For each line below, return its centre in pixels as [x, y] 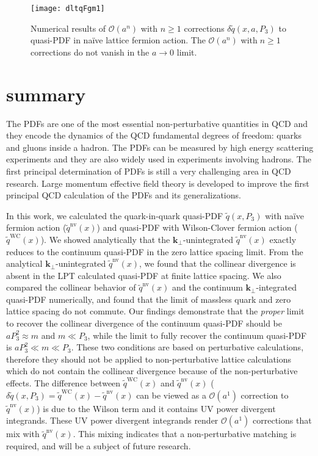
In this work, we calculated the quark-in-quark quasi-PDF [115, 215]
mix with [23, 434]
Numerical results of [68, 28]
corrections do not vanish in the [90, 52]
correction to [265, 395]
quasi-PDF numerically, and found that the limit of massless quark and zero [149, 299]
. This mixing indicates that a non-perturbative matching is [185, 434]
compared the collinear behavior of [71, 287]
